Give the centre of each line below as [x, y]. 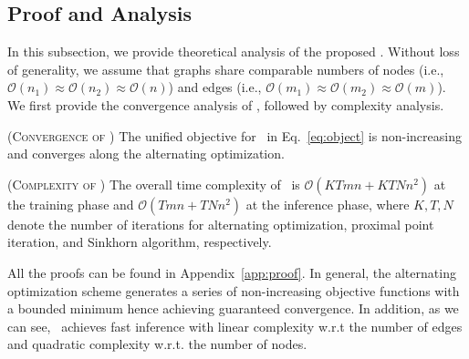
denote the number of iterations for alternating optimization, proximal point [221, 224]
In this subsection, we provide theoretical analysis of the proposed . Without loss [234, 51]
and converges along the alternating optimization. [146, 154]
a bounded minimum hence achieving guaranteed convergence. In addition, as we [233, 308]
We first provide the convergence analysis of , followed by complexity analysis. [226, 104]
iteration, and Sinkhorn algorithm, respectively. [140, 242]
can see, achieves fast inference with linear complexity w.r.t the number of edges [235, 326]
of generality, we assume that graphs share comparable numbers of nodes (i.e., [226, 69]
